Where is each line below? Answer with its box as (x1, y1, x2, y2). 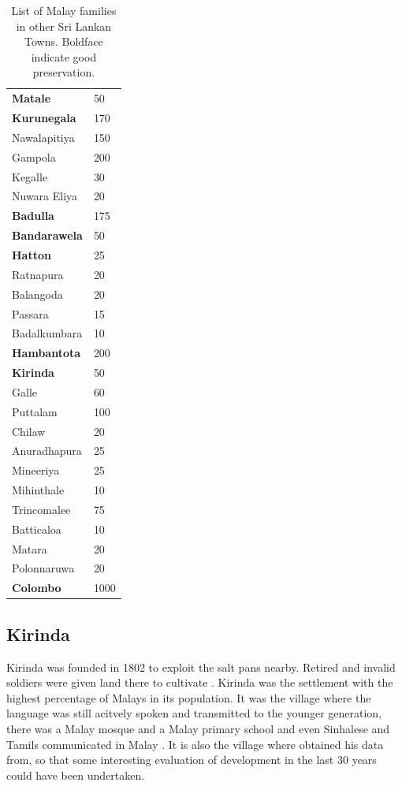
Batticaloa (12, 520, 61, 537)
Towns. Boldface (24, 33, 103, 50)
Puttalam (12, 403, 58, 419)
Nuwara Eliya (12, 188, 78, 204)
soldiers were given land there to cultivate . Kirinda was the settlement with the (6, 674, 393, 691)
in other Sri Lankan (16, 17, 112, 34)
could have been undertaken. (6, 766, 145, 783)
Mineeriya (12, 462, 60, 479)
